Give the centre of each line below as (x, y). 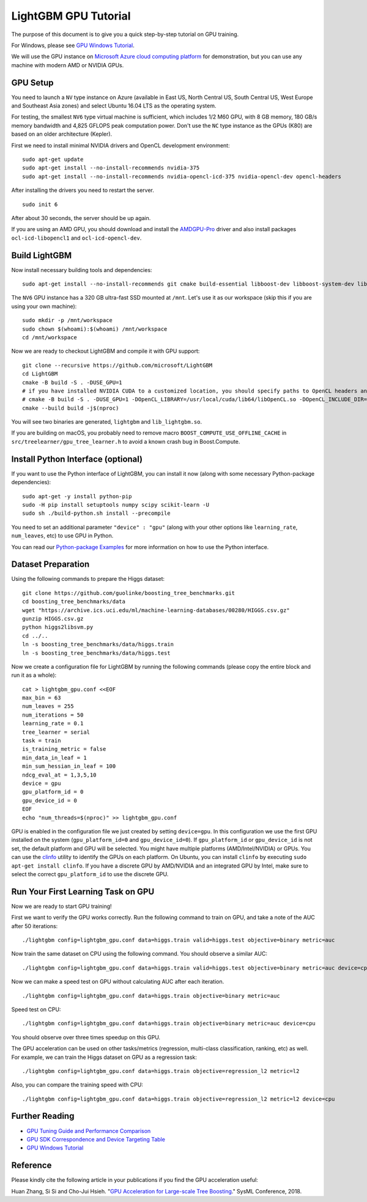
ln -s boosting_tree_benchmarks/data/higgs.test (96, 653)
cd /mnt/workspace (50, 337)
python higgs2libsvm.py (58, 627)
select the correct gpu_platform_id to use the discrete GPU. (90, 874)
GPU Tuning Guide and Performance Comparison (89, 1130)
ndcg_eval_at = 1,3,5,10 (59, 775)
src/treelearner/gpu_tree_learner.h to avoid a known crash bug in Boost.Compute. (126, 441)
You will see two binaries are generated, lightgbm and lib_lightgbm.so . (106, 422)
